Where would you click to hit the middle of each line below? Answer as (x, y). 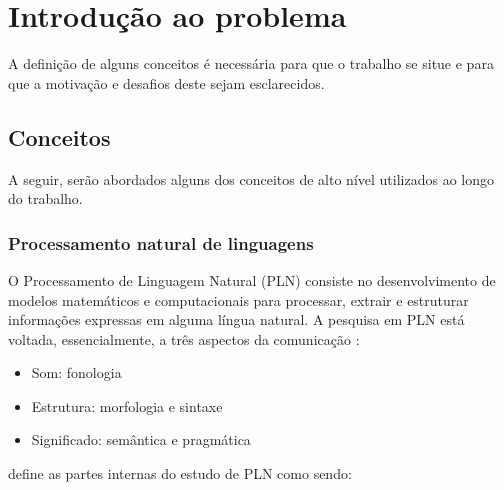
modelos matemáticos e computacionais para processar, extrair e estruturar (238, 299)
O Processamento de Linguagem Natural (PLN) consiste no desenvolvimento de (252, 279)
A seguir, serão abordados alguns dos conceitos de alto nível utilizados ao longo (251, 178)
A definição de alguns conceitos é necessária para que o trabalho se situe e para (251, 63)
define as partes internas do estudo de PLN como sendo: (180, 473)
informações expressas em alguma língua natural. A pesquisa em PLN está (236, 319)
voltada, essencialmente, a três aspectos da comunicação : (184, 338)
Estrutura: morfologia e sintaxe (127, 405)
